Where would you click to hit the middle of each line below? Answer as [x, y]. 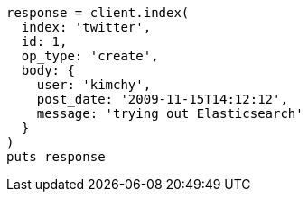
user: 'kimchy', [94, 85]
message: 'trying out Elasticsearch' [170, 113]
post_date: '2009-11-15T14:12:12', [162, 99]
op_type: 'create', [90, 56]
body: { [48, 70]
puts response [56, 157]
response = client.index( [98, 13]
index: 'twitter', [86, 27]
